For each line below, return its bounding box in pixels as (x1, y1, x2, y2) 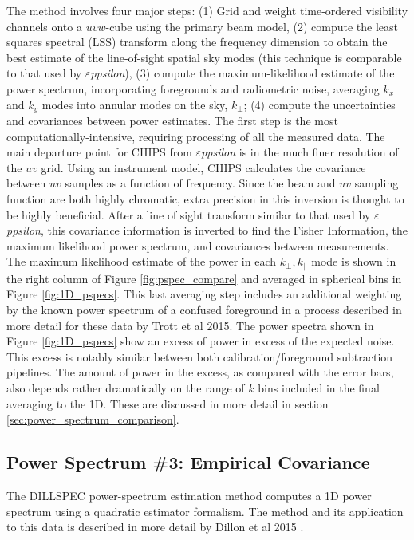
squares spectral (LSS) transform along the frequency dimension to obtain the (6, 34, 388, 50)
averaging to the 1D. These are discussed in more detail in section (6, 395, 329, 412)
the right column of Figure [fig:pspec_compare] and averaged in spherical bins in (6, 270, 402, 286)
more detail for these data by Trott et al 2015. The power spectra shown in (6, 317, 374, 333)
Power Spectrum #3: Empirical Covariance (6, 450, 370, 475)
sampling (354, 175, 399, 191)
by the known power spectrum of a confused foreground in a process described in (6, 302, 402, 317)
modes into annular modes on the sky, (41, 96, 228, 112)
